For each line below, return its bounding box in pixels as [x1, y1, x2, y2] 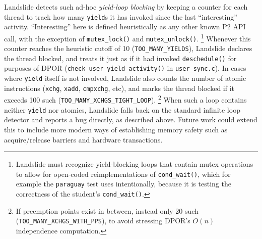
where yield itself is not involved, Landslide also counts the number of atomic [4, 73, 246, 83]
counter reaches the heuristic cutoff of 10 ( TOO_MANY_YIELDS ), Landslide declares [4, 43, 252, 54]
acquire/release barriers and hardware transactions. [4, 134, 163, 145]
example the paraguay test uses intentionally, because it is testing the [16, 178, 231, 189]
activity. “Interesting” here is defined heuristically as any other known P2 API [4, 21, 246, 32]
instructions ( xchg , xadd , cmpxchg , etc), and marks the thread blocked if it [4, 82, 235, 93]
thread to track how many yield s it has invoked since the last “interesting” [4, 11, 237, 22]
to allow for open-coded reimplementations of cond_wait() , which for [16, 168, 231, 179]
